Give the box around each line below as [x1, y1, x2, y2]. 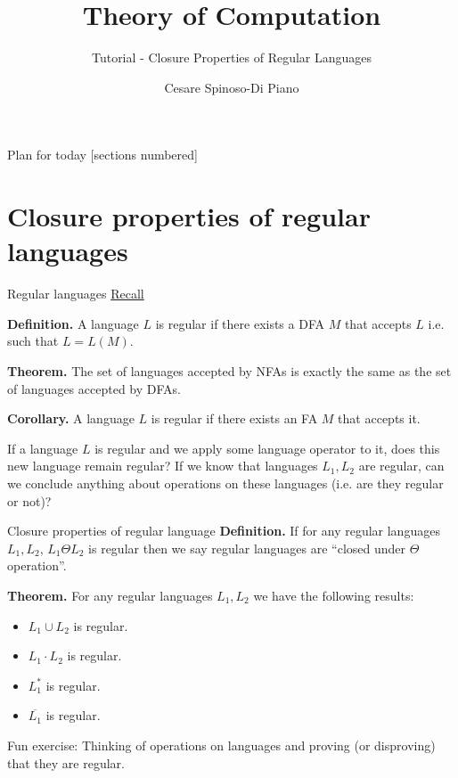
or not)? [7, 491, 52, 510]
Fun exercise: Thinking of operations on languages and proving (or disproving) [7, 735, 436, 754]
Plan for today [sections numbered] [7, 145, 198, 164]
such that [7, 332, 59, 350]
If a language [7, 438, 78, 457]
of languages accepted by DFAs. [7, 379, 181, 397]
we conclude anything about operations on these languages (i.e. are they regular [7, 473, 444, 492]
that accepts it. [338, 409, 421, 428]
